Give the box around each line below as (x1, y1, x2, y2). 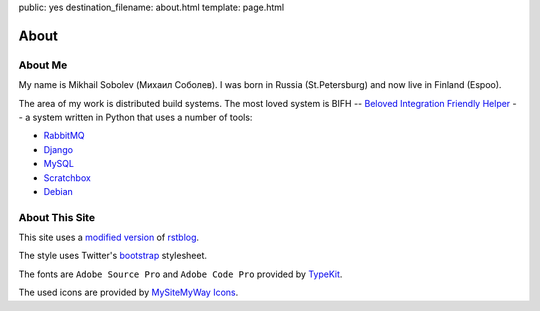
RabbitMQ (43, 130, 85, 142)
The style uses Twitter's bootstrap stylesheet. (18, 250, 207, 262)
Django (43, 143, 74, 155)
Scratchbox (43, 171, 92, 184)
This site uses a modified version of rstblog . (18, 231, 200, 244)
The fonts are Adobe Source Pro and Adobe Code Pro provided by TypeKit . (18, 268, 343, 280)
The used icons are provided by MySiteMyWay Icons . (18, 286, 239, 299)
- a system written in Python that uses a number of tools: (18, 111, 253, 123)
